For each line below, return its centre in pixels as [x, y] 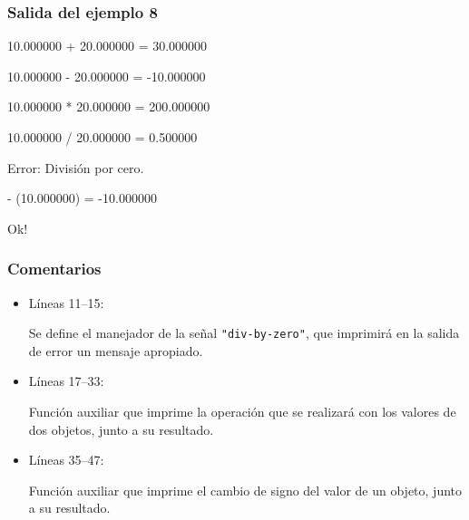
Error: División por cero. [76, 167]
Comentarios [54, 269]
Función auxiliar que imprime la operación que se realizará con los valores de [242, 412]
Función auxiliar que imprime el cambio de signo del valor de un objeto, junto [245, 490]
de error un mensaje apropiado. [116, 350]
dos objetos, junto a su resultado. [121, 429]
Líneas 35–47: [66, 460]
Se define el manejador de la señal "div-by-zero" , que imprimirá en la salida [244, 333]
